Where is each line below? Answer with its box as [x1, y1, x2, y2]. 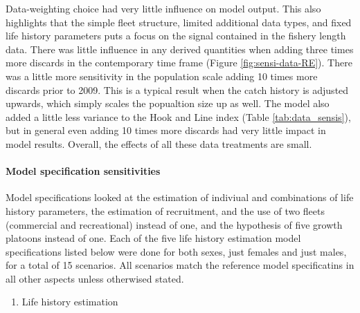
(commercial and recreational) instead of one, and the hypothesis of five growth [6, 217, 343, 231]
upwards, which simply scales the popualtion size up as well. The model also [6, 96, 330, 111]
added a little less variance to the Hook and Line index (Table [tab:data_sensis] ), [6, 109, 351, 124]
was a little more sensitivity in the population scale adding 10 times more [6, 68, 318, 83]
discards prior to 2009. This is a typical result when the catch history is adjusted [6, 82, 349, 97]
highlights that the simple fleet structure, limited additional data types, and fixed [6, 15, 352, 29]
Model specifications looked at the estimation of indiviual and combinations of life [6, 190, 354, 205]
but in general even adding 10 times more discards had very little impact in [6, 123, 326, 137]
